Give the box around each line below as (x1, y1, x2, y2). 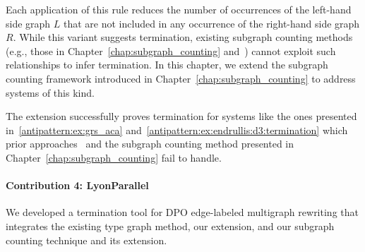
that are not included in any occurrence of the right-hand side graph (64, 16, 360, 30)
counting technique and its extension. (6, 232, 167, 247)
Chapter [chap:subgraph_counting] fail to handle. (6, 150, 222, 164)
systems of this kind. (6, 85, 95, 100)
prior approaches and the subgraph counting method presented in (6, 136, 294, 151)
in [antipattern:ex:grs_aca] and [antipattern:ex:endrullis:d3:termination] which (6, 122, 348, 137)
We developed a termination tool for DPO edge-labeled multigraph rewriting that (6, 205, 359, 220)
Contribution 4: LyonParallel (6, 178, 149, 193)
